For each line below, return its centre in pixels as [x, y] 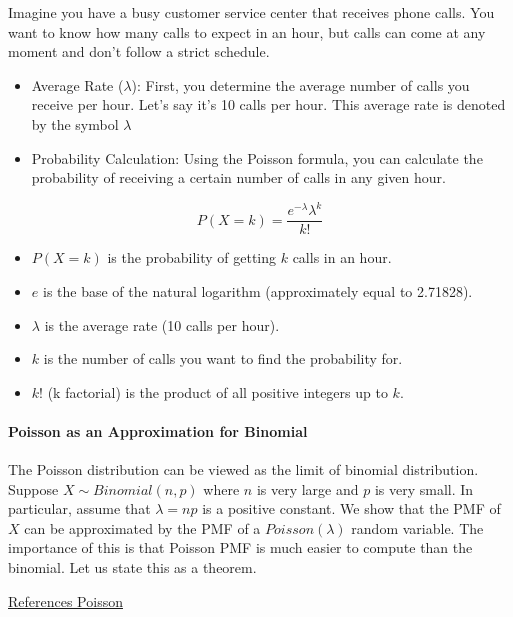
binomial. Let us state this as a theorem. [132, 567]
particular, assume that [79, 508]
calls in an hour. [342, 257]
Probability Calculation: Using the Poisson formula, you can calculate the [257, 157]
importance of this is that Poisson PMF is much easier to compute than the [240, 547]
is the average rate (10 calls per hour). [162, 324]
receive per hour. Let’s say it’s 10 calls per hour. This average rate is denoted [268, 104]
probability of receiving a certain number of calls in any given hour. [238, 177]
